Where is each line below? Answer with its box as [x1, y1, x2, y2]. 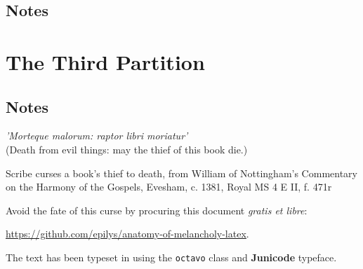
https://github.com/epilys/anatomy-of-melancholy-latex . [6, 226, 249, 241]
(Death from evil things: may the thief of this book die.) [6, 142, 248, 156]
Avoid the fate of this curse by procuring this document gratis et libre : [6, 202, 308, 217]
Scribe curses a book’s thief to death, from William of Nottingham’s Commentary [6, 165, 357, 180]
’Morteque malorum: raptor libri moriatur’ [6, 128, 188, 143]
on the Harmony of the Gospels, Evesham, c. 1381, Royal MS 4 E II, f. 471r [6, 179, 332, 194]
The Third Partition [6, 47, 205, 76]
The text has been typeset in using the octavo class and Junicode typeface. [6, 249, 337, 264]
